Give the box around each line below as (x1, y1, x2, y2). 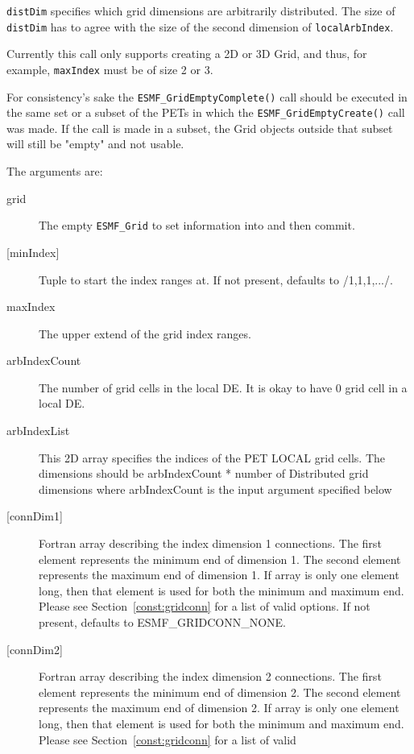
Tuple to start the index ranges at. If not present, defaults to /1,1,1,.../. (39, 271, 393, 288)
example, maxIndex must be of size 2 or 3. (6, 60, 213, 77)
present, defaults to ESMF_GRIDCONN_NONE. (39, 614, 286, 630)
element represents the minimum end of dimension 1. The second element (39, 550, 401, 567)
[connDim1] (6, 507, 63, 524)
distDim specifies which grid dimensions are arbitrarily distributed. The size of (6, 2, 395, 19)
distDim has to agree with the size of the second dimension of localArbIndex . (6, 18, 394, 35)
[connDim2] (6, 640, 63, 657)
